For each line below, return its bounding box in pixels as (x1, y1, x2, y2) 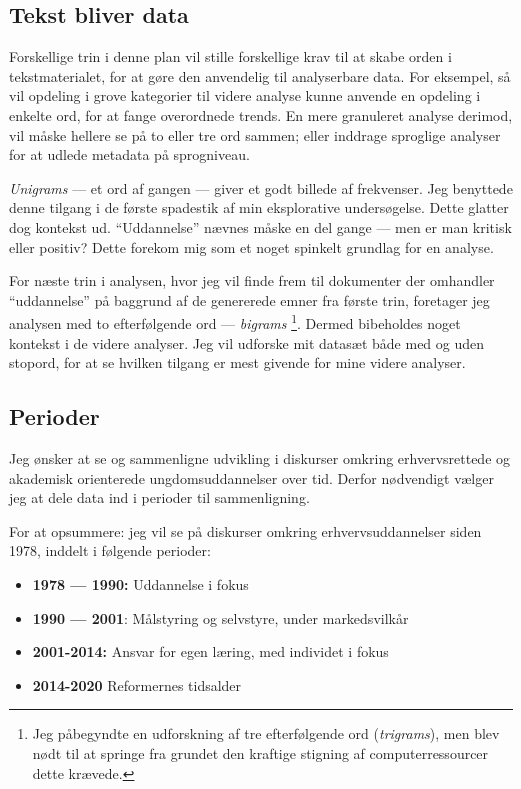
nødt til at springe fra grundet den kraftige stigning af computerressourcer (32, 742, 489, 763)
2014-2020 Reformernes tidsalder (32, 674, 242, 695)
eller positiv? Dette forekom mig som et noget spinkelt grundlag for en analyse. (9, 236, 494, 257)
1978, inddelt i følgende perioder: (9, 540, 211, 561)
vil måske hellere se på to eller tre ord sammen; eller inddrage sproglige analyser (9, 124, 501, 145)
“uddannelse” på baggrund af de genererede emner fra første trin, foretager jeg (9, 289, 490, 310)
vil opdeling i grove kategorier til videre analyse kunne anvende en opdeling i (9, 85, 481, 106)
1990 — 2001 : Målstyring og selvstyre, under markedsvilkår (32, 607, 409, 628)
